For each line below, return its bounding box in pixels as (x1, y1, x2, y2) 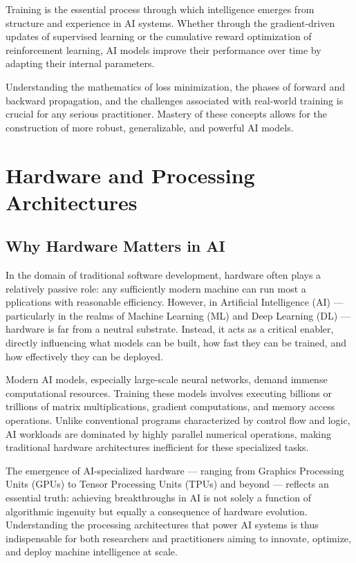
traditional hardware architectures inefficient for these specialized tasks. (6, 440, 309, 454)
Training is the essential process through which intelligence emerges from (6, 2, 315, 16)
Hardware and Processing (6, 160, 255, 189)
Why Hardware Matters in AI (6, 235, 225, 257)
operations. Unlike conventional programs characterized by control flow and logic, (6, 413, 350, 427)
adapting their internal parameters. (6, 56, 155, 71)
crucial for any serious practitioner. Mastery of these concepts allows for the (6, 107, 328, 121)
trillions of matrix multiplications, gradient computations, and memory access (6, 399, 335, 414)
